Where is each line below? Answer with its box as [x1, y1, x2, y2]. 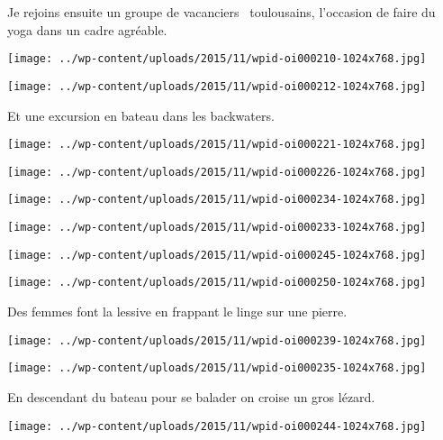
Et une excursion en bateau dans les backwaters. [7, 105, 275, 124]
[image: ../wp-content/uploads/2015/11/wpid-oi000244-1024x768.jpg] [7, 419, 427, 433]
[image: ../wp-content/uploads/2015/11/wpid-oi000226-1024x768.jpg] [7, 165, 427, 179]
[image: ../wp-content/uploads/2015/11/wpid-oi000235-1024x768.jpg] [7, 362, 427, 375]
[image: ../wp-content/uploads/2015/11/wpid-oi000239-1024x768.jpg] [7, 334, 427, 347]
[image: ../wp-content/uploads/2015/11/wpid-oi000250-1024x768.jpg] [7, 276, 427, 289]
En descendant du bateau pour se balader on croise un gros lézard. [7, 387, 375, 406]
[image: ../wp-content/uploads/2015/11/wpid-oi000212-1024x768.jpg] [7, 79, 427, 93]
